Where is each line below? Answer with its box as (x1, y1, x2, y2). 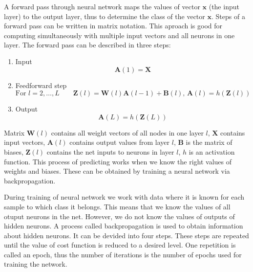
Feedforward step (15, 80, 67, 90)
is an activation (189, 146, 235, 157)
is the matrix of (186, 137, 232, 147)
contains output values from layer (69, 137, 170, 147)
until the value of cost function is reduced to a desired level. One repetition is (4, 240, 236, 250)
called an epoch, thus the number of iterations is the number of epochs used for (4, 249, 242, 259)
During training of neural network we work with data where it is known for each (4, 192, 245, 202)
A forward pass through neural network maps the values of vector (4, 1, 200, 11)
